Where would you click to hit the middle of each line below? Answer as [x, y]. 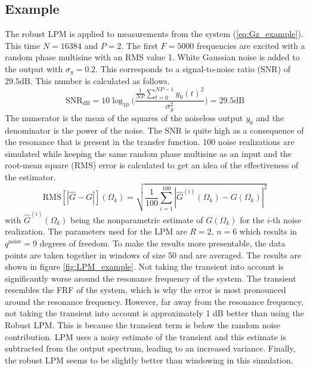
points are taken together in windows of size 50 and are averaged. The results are [153, 255]
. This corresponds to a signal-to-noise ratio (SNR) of [193, 68]
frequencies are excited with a [251, 45]
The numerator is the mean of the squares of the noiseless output [124, 117]
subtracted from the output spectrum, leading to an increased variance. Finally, [150, 348]
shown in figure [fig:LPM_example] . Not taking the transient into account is [144, 266]
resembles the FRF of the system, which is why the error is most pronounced [145, 290]
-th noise [286, 219]
